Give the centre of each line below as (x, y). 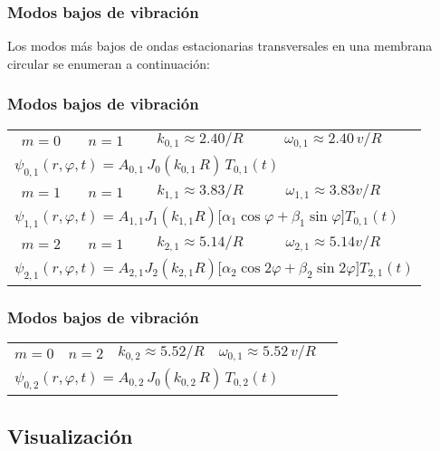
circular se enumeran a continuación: (109, 63)
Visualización (70, 435)
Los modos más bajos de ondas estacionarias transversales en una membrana (220, 46)
